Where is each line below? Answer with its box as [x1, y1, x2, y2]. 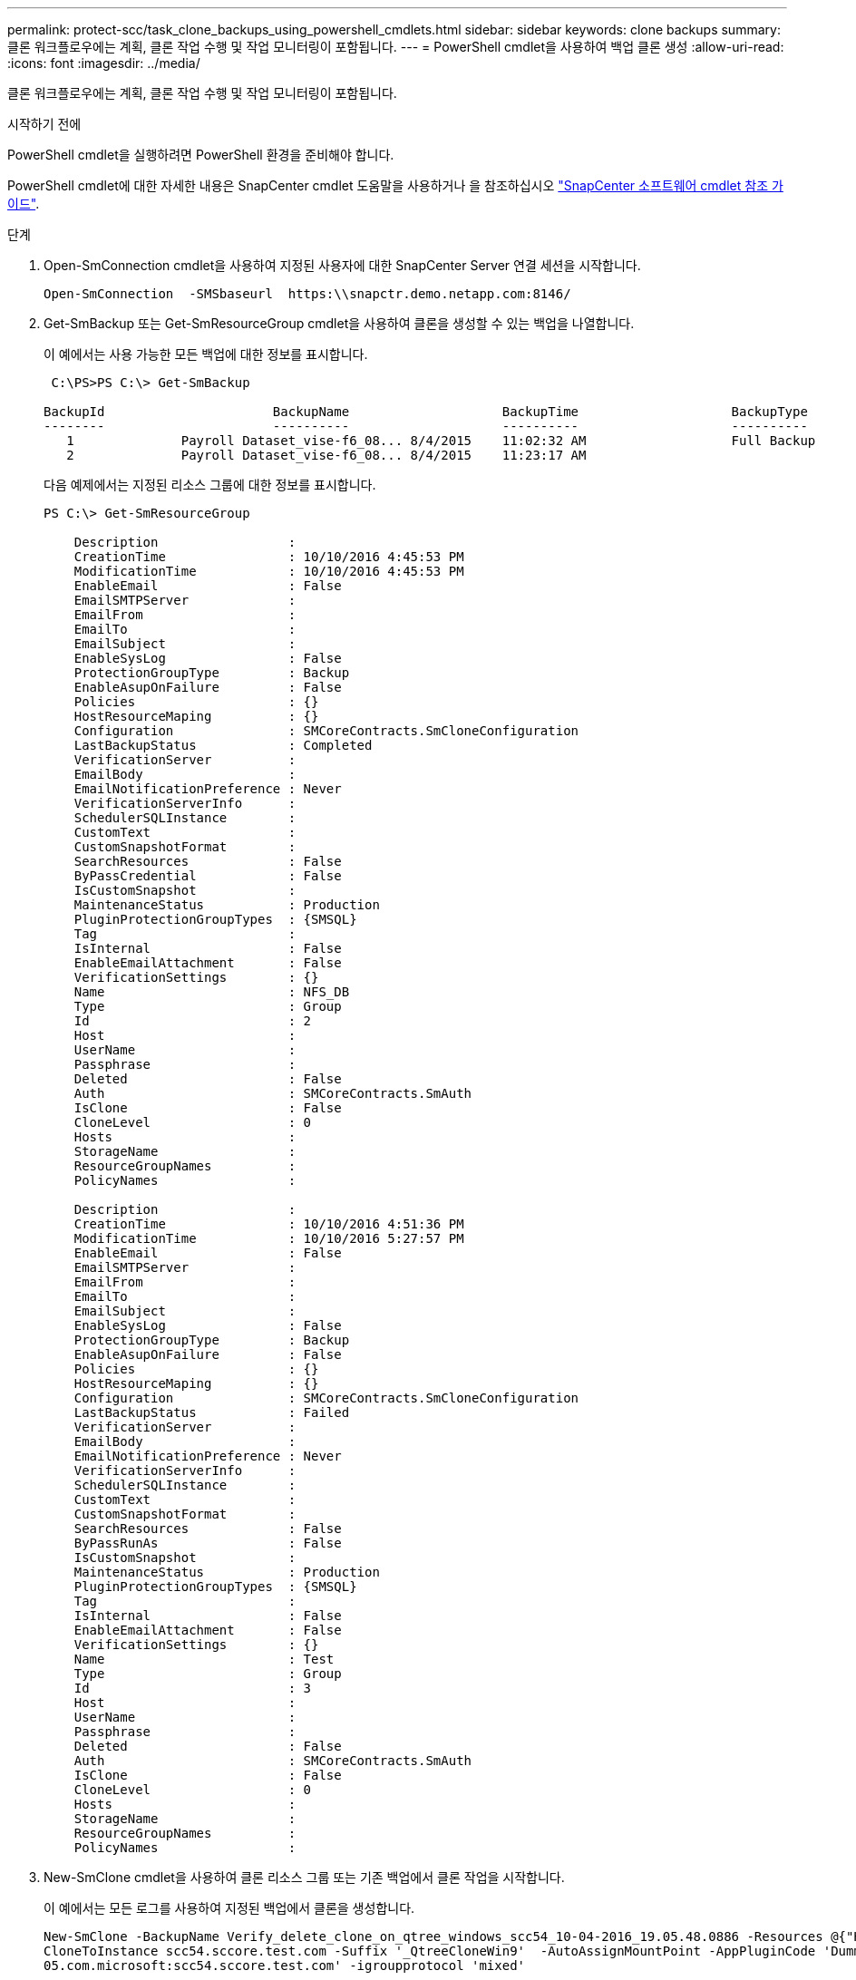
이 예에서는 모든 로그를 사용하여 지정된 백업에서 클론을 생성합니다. [44, 1900, 415, 1916]
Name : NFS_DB [73, 985, 350, 999]
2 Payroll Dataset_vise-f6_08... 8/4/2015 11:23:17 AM [66, 448, 587, 462]
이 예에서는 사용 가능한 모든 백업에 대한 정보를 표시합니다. [44, 346, 368, 362]
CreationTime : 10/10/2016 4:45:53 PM [73, 549, 464, 564]
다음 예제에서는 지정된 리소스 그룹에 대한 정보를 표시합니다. [44, 477, 376, 492]
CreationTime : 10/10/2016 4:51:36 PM [73, 1217, 464, 1231]
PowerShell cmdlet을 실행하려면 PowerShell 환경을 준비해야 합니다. [7, 147, 394, 162]
